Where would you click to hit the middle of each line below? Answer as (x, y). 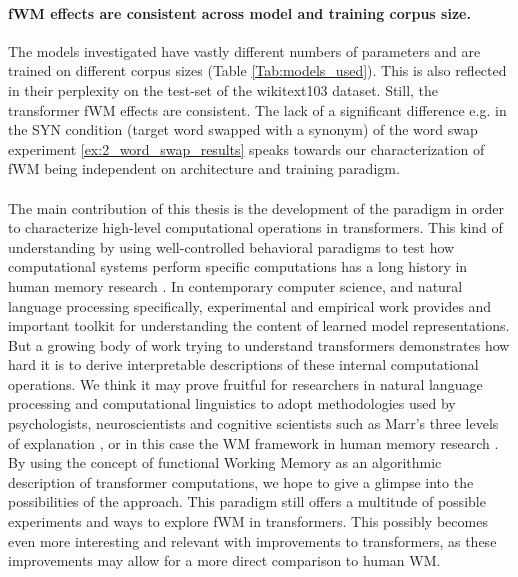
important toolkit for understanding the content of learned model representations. (259, 325)
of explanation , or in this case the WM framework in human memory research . (253, 442)
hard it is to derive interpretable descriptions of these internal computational (243, 364)
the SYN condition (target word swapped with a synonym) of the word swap (243, 129)
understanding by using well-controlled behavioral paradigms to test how (231, 246)
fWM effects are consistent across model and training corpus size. (239, 12)
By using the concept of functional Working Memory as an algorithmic (225, 462)
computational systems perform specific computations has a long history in (238, 266)
